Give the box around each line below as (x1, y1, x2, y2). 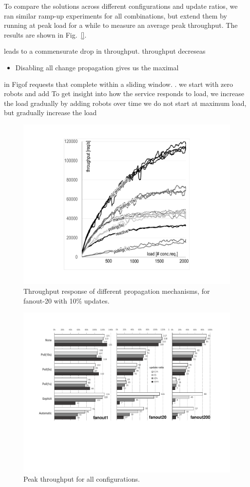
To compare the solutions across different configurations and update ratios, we (4, 1, 238, 11)
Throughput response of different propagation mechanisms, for (23, 286, 210, 296)
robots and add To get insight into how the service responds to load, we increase (4, 88, 244, 99)
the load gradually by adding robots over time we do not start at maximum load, (4, 98, 247, 108)
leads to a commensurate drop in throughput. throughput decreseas (4, 46, 206, 56)
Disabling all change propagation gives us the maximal (15, 62, 179, 72)
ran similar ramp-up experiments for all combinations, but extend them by (4, 10, 227, 20)
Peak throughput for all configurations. (23, 474, 140, 484)
